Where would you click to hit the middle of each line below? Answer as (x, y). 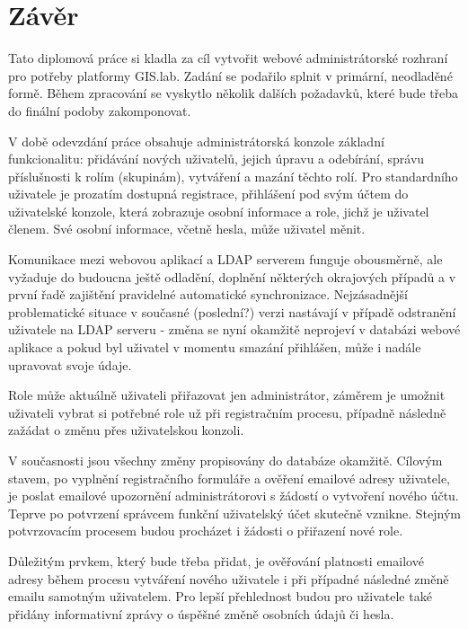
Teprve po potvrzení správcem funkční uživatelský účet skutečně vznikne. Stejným (234, 513)
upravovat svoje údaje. (70, 364)
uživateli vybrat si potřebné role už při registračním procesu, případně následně (227, 412)
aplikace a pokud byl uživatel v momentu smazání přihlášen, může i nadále (215, 347)
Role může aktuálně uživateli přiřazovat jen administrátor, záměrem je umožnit (227, 395)
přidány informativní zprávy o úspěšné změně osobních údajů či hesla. (201, 613)
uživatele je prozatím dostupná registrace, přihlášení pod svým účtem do (208, 194)
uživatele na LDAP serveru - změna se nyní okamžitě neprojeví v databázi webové (234, 329)
